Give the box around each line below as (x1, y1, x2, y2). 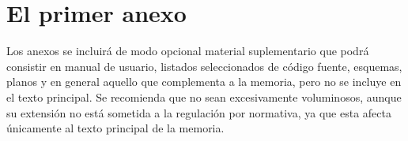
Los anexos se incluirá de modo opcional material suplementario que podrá (6, 43, 369, 59)
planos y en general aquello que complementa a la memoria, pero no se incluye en (6, 73, 402, 90)
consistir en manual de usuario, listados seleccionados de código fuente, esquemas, (6, 58, 402, 74)
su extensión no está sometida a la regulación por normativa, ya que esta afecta (6, 104, 391, 121)
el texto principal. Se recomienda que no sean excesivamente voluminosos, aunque (6, 88, 402, 105)
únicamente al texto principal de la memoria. (6, 120, 225, 136)
